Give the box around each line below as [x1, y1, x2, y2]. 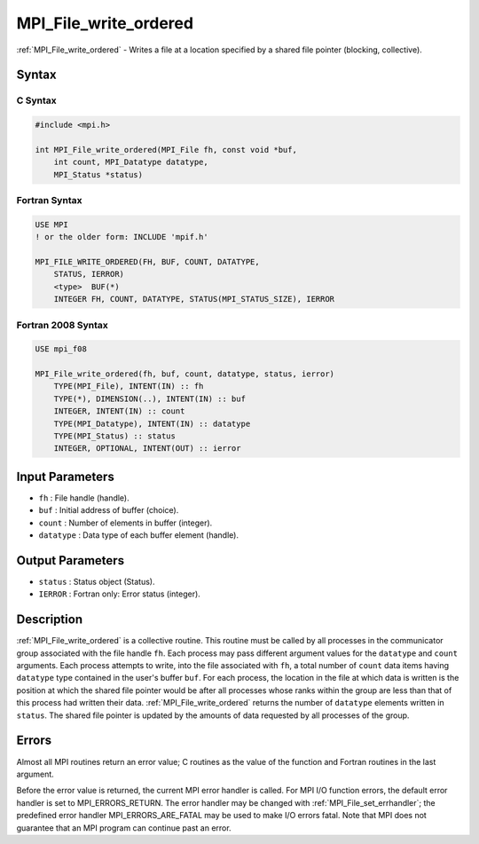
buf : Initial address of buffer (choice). [38, 505, 179, 516]
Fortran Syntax [16, 194, 82, 207]
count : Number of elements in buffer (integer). [38, 517, 213, 528]
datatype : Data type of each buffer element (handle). [38, 530, 239, 540]
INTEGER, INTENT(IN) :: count [53, 406, 185, 416]
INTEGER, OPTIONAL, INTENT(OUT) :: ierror [53, 444, 241, 454]
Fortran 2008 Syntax [16, 319, 108, 331]
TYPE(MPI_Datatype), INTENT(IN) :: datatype [53, 418, 251, 429]
